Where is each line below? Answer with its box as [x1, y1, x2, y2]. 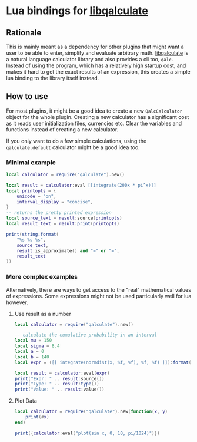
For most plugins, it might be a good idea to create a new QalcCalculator [6, 107, 183, 114]
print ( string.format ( [6, 231, 59, 237]
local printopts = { [6, 187, 57, 194]
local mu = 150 [14, 338, 52, 344]
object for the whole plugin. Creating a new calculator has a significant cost [6, 113, 189, 120]
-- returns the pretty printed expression [6, 210, 112, 216]
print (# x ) [25, 414, 49, 420]
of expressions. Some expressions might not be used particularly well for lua [6, 292, 192, 299]
